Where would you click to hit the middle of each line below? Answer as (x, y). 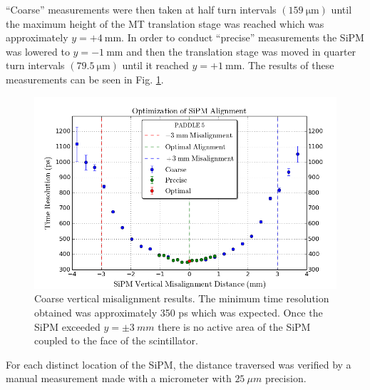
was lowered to (38, 51)
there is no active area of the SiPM (234, 326)
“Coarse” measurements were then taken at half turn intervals (141, 9)
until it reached (155, 65)
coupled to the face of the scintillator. (116, 340)
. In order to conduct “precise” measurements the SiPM (243, 37)
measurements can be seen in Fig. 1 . (85, 79)
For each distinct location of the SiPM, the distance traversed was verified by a (179, 364)
